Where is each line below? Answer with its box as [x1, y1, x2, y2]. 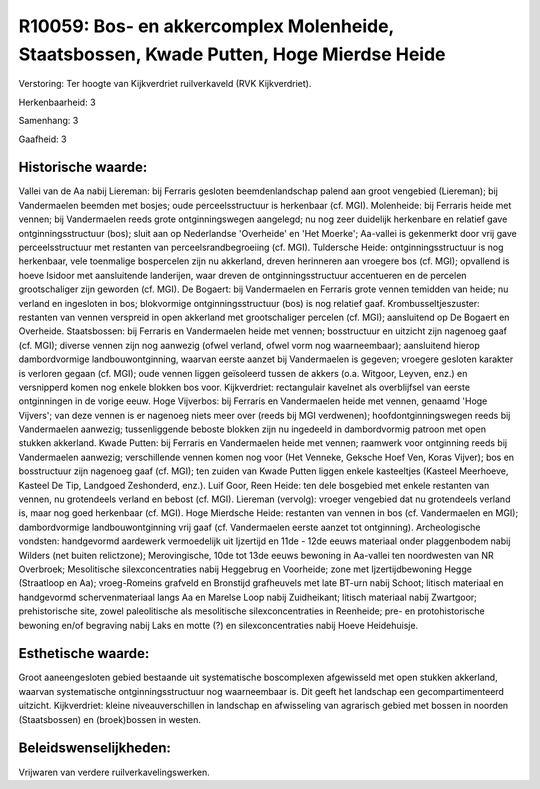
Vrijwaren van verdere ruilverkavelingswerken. [18, 766, 210, 778]
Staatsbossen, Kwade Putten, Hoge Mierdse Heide [18, 43, 446, 65]
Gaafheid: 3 [18, 133, 67, 145]
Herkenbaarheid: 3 [18, 96, 96, 108]
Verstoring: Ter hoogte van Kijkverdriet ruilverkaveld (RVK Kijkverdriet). [18, 78, 312, 90]
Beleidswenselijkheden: [18, 740, 172, 757]
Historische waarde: [18, 159, 148, 176]
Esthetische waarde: [18, 645, 150, 662]
